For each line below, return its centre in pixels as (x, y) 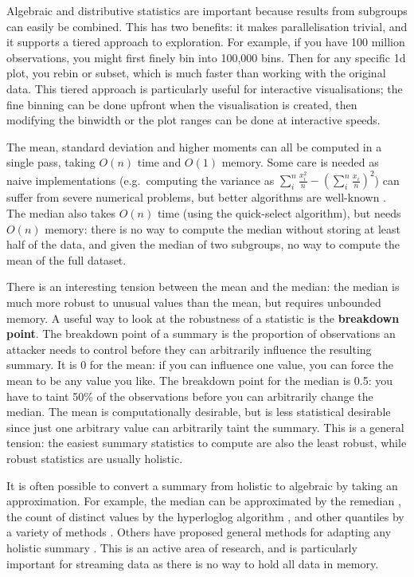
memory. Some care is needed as (300, 162)
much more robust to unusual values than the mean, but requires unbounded (194, 302)
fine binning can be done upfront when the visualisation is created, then (182, 104)
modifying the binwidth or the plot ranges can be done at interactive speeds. (193, 120)
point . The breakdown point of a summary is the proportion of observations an (201, 334)
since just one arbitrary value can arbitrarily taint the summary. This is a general (205, 427)
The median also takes (61, 213)
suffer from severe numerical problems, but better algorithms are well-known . (196, 197)
